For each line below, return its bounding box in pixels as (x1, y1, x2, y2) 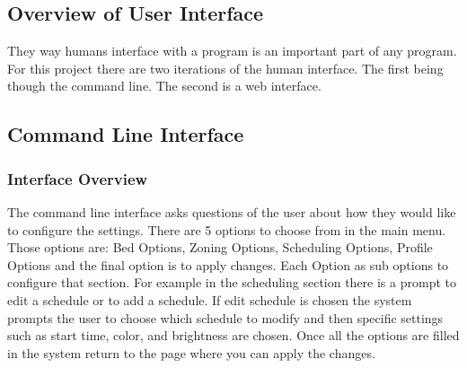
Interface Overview (7, 167, 148, 189)
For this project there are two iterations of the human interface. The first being (7, 58, 444, 77)
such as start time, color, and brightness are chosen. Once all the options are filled (7, 326, 460, 345)
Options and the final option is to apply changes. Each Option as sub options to (7, 255, 449, 274)
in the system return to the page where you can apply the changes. (7, 343, 375, 362)
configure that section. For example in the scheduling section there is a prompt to (7, 273, 456, 292)
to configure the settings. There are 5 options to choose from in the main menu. (7, 220, 446, 239)
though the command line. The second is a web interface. (7, 76, 322, 95)
